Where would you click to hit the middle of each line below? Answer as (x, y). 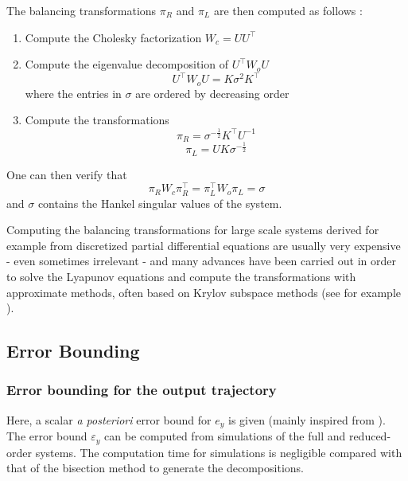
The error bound (47, 436)
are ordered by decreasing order (212, 93)
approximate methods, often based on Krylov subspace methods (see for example (204, 292)
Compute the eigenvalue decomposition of (126, 64)
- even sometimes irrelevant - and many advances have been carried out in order (202, 261)
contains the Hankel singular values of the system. (160, 203)
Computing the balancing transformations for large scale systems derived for (193, 230)
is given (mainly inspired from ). (307, 419)
